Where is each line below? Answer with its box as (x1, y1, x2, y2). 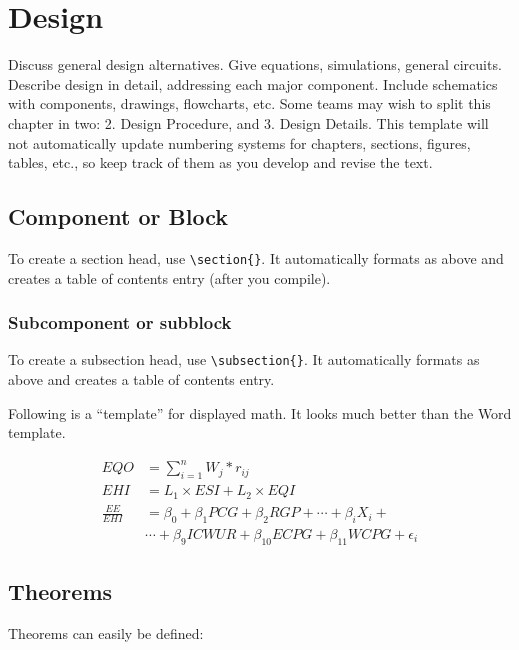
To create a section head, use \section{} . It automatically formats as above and (8, 247, 504, 268)
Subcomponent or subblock (8, 310, 232, 335)
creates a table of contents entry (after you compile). (8, 267, 331, 288)
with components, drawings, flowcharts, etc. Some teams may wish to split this (8, 93, 491, 114)
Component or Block (8, 201, 228, 232)
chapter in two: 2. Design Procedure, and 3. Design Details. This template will (8, 112, 489, 133)
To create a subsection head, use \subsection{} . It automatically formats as (8, 349, 480, 370)
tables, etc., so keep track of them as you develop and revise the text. (8, 152, 433, 173)
